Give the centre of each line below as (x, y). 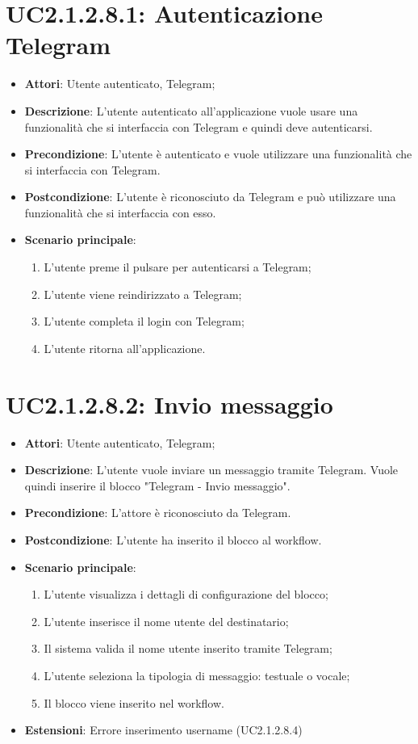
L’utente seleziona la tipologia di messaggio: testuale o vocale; (197, 675)
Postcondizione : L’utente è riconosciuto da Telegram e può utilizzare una (210, 197)
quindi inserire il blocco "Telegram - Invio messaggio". (157, 485)
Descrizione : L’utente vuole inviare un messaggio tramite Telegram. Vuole (211, 470)
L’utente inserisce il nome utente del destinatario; (166, 621)
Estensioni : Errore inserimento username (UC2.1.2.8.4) (163, 730)
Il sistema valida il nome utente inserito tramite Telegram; (188, 648)
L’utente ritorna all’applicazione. (125, 348)
